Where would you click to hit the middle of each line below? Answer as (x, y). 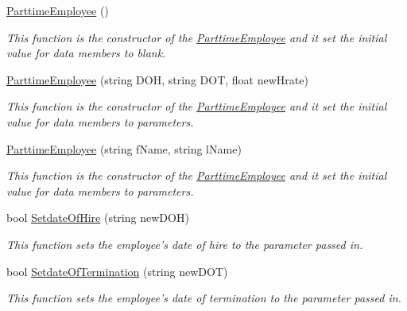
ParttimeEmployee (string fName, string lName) (124, 148)
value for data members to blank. (86, 53)
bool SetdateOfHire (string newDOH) (98, 218)
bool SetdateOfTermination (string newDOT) (117, 271)
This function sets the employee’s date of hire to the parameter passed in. (185, 244)
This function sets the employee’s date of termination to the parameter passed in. (204, 298)
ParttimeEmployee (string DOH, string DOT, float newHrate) (157, 79)
